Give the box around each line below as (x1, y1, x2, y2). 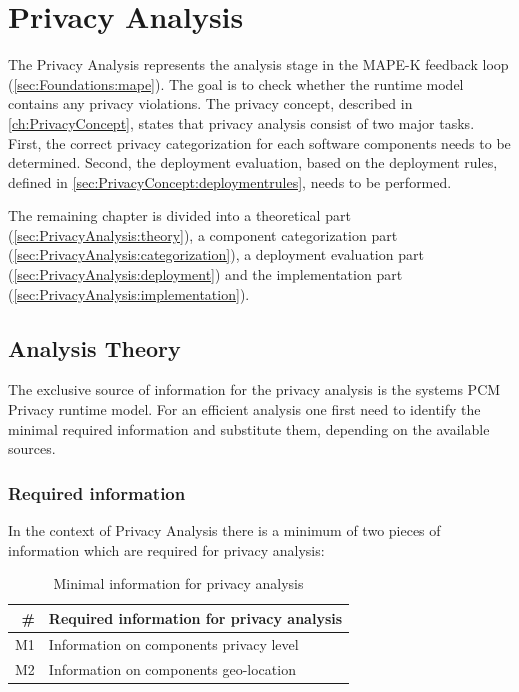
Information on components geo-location (48, 658, 296, 679)
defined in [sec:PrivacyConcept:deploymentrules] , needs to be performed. (8, 171, 452, 192)
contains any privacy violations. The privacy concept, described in (8, 93, 413, 114)
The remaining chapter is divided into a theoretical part (8, 205, 351, 226)
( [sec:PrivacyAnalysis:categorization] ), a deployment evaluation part (8, 244, 424, 265)
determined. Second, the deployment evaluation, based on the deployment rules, (8, 152, 498, 173)
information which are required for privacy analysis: (8, 539, 325, 560)
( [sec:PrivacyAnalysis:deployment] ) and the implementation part (8, 264, 403, 285)
